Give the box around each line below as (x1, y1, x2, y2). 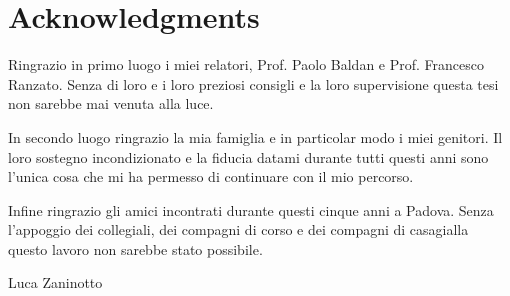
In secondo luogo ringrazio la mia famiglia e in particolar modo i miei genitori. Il (8, 126, 503, 147)
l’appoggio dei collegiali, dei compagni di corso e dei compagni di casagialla (8, 219, 469, 240)
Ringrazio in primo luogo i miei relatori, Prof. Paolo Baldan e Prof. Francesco (8, 54, 484, 75)
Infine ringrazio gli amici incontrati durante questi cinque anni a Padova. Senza (8, 199, 494, 220)
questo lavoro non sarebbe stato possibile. (8, 238, 263, 259)
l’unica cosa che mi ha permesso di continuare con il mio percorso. (8, 166, 414, 187)
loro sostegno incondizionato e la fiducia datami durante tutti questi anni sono (8, 146, 489, 167)
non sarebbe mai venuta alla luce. (8, 93, 214, 114)
